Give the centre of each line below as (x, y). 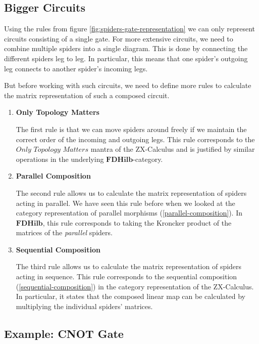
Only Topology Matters (58, 112)
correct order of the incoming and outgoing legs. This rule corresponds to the (135, 139)
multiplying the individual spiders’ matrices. (84, 306)
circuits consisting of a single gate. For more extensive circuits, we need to (119, 38)
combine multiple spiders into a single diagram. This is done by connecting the (126, 48)
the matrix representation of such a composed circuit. (87, 95)
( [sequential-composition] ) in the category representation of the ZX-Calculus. (135, 286)
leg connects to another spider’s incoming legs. (76, 68)
